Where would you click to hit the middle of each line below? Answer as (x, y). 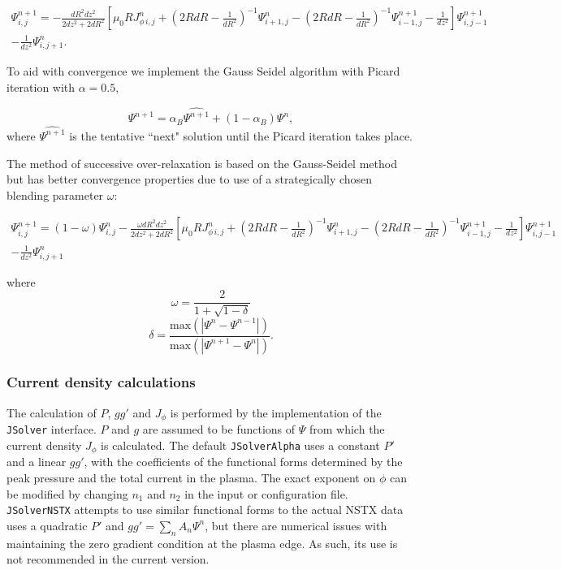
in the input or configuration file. (266, 493)
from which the (347, 429)
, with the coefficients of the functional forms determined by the (243, 462)
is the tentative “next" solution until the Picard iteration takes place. (241, 135)
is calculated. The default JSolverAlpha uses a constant (240, 445)
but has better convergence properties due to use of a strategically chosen (190, 179)
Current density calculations (101, 382)
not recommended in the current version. (108, 559)
